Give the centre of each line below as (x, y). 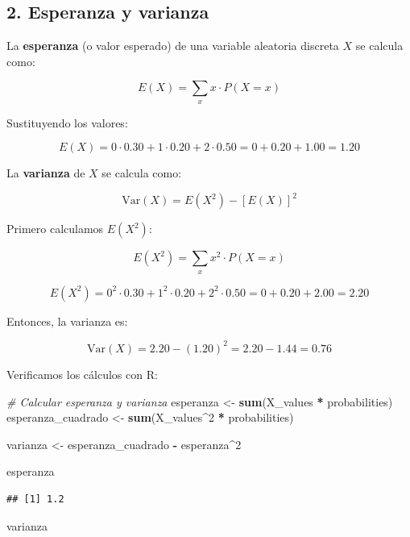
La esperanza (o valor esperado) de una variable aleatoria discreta (173, 46)
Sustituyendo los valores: (67, 122)
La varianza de (46, 173)
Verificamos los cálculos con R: (82, 374)
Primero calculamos (55, 229)
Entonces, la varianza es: (67, 321)
